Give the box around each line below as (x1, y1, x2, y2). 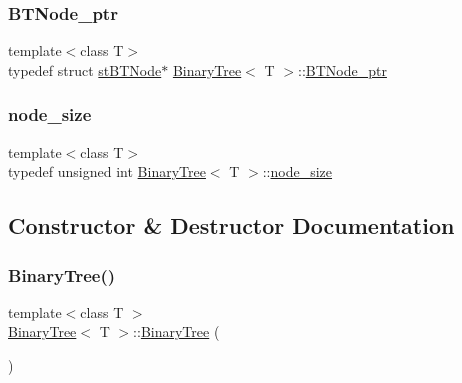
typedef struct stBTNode (8, 59, 162, 80)
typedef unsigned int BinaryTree (8, 161, 206, 182)
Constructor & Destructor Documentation (8, 210, 455, 241)
